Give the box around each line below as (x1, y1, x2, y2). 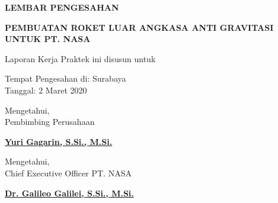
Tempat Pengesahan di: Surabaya (5, 72, 126, 85)
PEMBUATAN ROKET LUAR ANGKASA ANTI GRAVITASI (5, 21, 274, 33)
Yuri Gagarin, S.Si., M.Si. (5, 135, 113, 147)
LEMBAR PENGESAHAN (5, 1, 119, 13)
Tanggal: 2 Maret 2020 (5, 83, 87, 96)
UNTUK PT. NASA (5, 33, 91, 45)
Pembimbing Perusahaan (5, 115, 95, 128)
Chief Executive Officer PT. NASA (5, 166, 132, 179)
